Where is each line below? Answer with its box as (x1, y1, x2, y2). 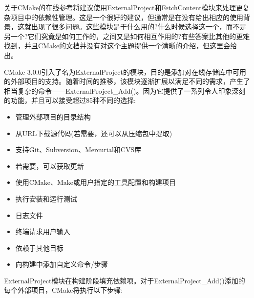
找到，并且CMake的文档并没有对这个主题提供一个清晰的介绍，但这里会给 (4, 40, 237, 51)
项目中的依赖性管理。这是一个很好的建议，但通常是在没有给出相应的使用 (10, 12, 243, 22)
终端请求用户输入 (15, 226, 70, 237)
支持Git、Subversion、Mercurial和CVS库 (15, 144, 142, 155)
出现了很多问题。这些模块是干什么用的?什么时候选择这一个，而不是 (31, 21, 247, 32)
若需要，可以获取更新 (15, 160, 84, 171)
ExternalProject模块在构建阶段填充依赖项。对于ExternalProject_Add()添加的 (4, 275, 245, 285)
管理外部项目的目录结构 (15, 111, 91, 121)
